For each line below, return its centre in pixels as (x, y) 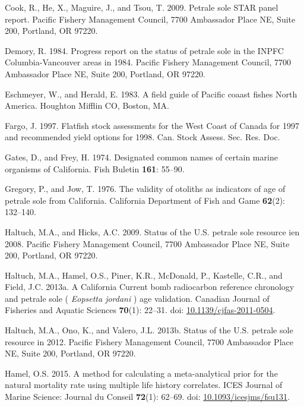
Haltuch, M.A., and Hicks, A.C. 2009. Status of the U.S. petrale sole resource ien (152, 231)
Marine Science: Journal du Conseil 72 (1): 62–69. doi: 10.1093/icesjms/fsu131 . (147, 397)
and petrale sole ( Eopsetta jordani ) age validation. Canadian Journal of (137, 298)
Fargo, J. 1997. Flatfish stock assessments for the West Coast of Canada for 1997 (152, 125)
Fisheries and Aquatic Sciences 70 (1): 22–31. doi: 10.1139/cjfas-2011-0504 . (140, 310)
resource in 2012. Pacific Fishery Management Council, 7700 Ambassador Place (149, 341)
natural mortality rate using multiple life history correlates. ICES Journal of (144, 385)
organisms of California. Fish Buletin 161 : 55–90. (95, 168)
